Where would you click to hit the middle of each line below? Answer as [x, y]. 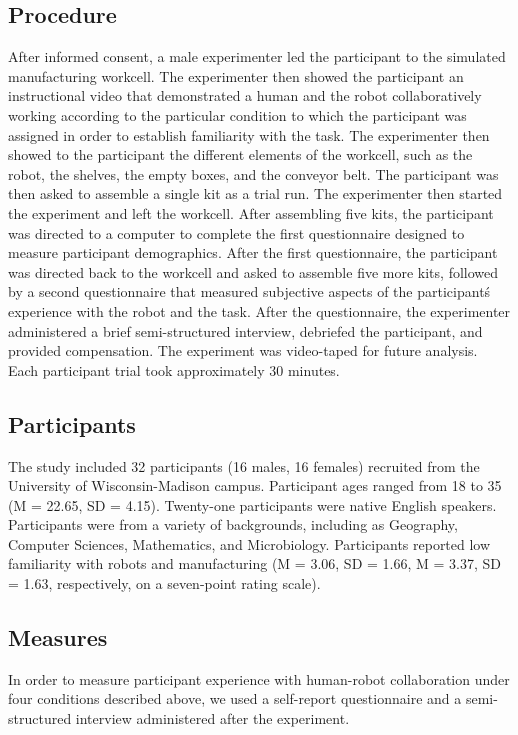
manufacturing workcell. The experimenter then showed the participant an [236, 75]
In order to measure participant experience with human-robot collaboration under [259, 678]
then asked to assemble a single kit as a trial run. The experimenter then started [255, 193]
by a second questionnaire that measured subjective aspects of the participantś [249, 291]
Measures [58, 637]
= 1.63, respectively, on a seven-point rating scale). [164, 583]
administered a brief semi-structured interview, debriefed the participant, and [245, 330]
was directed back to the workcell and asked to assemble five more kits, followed [253, 271]
